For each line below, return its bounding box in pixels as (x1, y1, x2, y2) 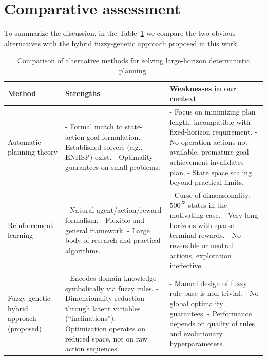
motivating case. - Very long (169, 210, 258, 220)
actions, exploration (169, 250, 232, 260)
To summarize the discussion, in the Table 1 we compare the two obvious (4, 28, 236, 39)
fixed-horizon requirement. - (169, 126, 257, 137)
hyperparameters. (169, 338, 224, 349)
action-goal (65, 131, 100, 142)
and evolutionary (169, 328, 223, 338)
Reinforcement (8, 219, 53, 230)
